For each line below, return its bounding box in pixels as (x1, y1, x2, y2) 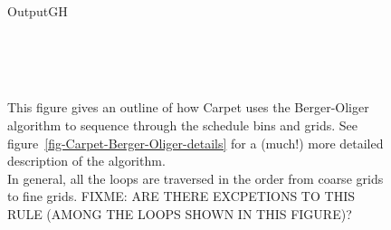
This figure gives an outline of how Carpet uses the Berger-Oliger (7, 98, 369, 117)
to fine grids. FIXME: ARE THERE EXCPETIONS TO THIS (7, 187, 355, 206)
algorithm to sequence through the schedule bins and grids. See (7, 115, 358, 134)
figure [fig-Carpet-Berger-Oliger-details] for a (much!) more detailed (7, 133, 384, 152)
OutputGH (7, 2, 68, 20)
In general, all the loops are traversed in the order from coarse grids (7, 168, 384, 187)
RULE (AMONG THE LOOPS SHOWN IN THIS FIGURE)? (7, 204, 352, 223)
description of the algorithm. (7, 151, 166, 170)
